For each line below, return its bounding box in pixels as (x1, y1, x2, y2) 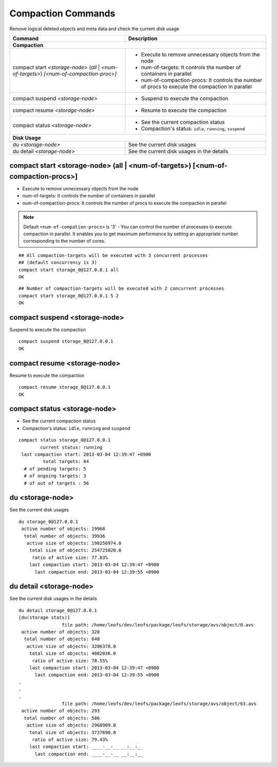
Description (128, 35, 157, 42)
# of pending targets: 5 (24, 466, 87, 472)
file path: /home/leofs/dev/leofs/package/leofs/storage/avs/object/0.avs (62, 622, 254, 628)
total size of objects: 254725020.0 (29, 548, 122, 553)
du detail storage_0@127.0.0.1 (18, 608, 97, 613)
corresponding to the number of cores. (23, 238, 106, 244)
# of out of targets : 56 (24, 480, 89, 486)
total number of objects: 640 (24, 636, 100, 642)
